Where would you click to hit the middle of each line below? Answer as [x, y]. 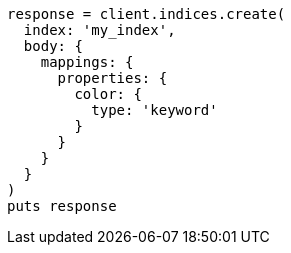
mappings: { [87, 62]
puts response [62, 206]
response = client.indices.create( [146, 14]
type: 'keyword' [154, 110]
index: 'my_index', [99, 30]
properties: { [112, 78]
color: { [108, 94]
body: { [53, 46]
